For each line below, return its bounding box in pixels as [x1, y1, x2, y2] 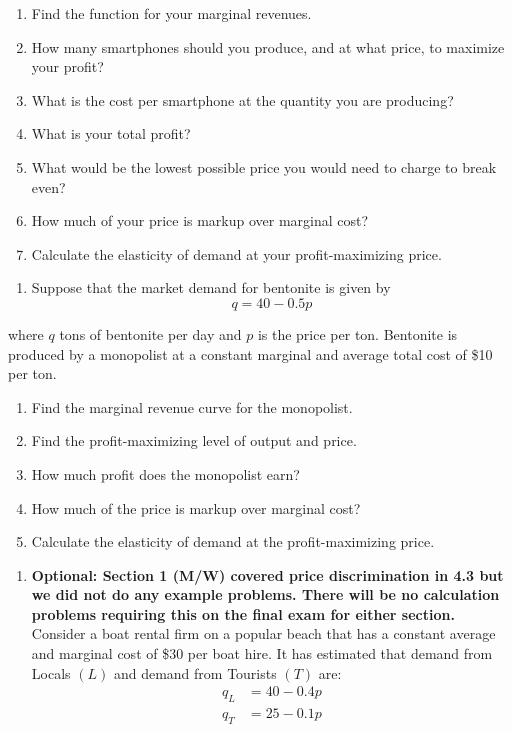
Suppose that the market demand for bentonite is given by [31, 277, 391, 298]
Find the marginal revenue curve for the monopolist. [31, 396, 353, 417]
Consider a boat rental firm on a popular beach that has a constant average [31, 623, 496, 644]
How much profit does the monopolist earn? [31, 463, 300, 484]
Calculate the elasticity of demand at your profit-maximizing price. [31, 243, 442, 264]
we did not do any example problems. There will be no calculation [31, 584, 500, 605]
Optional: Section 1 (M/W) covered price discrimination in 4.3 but [31, 564, 504, 585]
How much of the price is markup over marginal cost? [31, 497, 361, 518]
